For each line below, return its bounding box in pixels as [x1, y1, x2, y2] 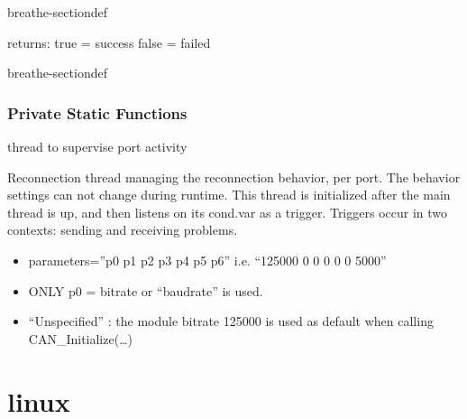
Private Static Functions [7, 101, 188, 124]
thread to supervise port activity [7, 137, 188, 155]
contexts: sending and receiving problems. [7, 220, 238, 239]
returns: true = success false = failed [7, 33, 211, 51]
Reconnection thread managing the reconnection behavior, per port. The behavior [7, 167, 461, 186]
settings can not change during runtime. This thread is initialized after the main [7, 185, 451, 204]
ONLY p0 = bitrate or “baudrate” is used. [28, 281, 263, 300]
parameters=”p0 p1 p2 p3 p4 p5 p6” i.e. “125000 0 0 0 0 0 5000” [28, 250, 387, 269]
